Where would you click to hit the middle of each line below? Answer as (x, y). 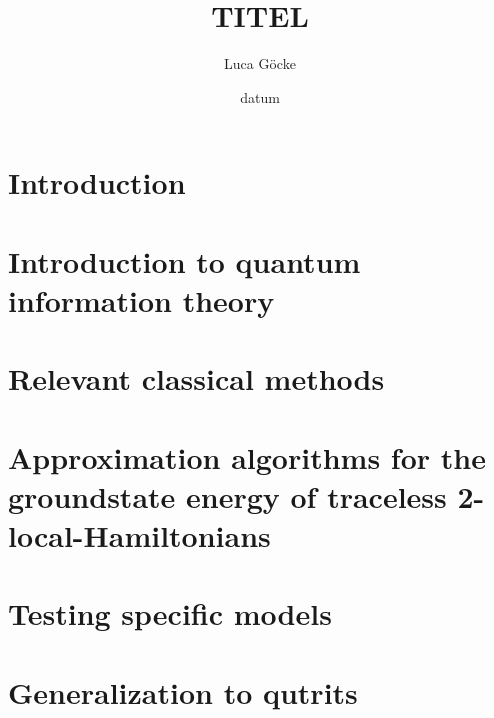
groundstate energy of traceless (227, 495)
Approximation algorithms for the (247, 456)
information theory (141, 299)
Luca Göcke (260, 63)
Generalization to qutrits (183, 691)
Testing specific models (170, 613)
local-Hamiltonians (139, 535)
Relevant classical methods (196, 378)
